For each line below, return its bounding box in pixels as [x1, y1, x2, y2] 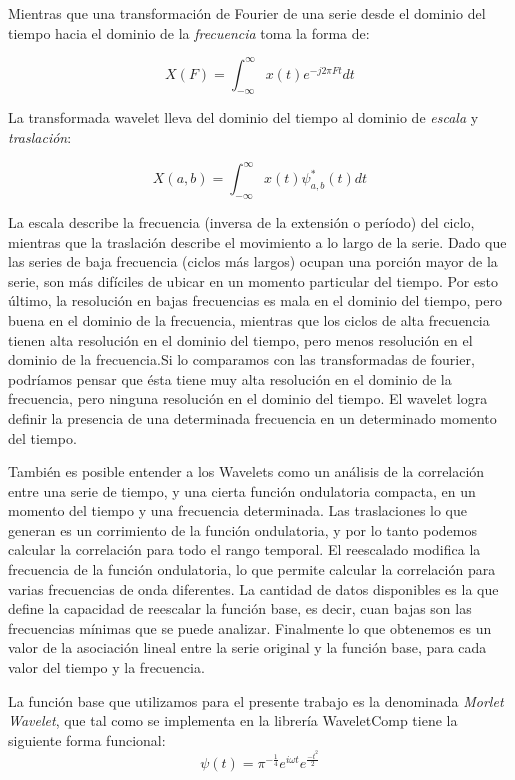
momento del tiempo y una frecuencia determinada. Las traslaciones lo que [8, 500, 468, 521]
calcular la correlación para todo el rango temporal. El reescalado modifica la [8, 539, 481, 560]
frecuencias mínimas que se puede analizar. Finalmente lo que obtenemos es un [8, 617, 492, 638]
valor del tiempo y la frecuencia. [8, 657, 205, 678]
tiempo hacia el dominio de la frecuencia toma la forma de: [8, 22, 370, 43]
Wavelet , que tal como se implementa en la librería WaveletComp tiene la [8, 710, 458, 731]
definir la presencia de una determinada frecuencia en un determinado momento [8, 407, 497, 428]
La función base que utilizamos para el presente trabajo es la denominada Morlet [8, 690, 504, 711]
